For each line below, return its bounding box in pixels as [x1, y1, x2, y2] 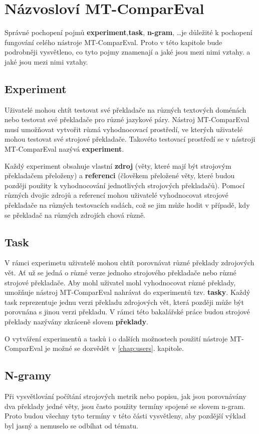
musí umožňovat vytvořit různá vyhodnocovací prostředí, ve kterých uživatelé [5, 124, 243, 134]
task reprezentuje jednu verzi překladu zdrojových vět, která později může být [5, 296, 244, 307]
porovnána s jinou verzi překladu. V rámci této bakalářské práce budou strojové [5, 306, 250, 317]
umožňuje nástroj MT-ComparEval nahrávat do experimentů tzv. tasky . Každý [5, 287, 250, 297]
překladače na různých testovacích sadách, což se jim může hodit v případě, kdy [5, 200, 250, 210]
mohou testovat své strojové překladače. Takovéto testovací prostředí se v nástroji [5, 134, 255, 144]
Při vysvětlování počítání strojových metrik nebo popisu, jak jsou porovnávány [5, 390, 246, 401]
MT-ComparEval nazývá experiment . [5, 144, 124, 154]
